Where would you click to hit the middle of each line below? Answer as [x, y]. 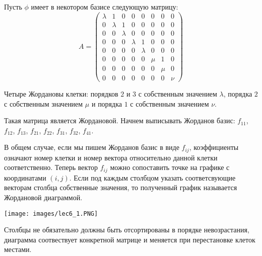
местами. [18, 249]
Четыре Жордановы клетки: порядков [61, 93]
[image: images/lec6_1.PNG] [51, 214]
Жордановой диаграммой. [43, 197]
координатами [25, 177]
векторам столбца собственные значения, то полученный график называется [121, 187]
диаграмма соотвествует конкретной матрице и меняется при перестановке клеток [130, 239]
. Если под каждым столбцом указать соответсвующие [152, 177]
